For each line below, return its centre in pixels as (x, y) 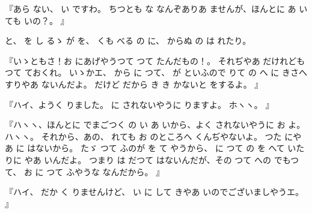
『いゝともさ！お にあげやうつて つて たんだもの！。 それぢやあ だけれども (155, 60)
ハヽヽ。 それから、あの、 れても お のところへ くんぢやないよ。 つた (143, 136)
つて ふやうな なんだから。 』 (106, 171)
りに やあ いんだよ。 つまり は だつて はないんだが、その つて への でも (148, 159)
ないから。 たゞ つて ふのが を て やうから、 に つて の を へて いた (170, 148)
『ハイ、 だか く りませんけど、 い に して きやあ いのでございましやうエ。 (154, 192)
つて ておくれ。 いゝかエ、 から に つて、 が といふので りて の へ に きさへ (156, 72)
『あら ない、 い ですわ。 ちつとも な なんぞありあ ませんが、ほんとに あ (151, 8)
